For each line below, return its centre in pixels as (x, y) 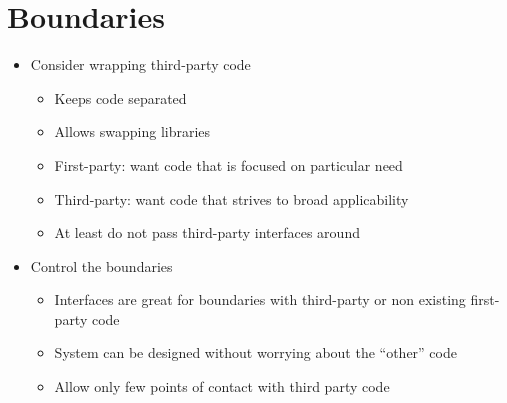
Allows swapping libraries (132, 131)
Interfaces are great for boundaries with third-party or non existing (260, 299)
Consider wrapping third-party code (140, 64)
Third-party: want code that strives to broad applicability (231, 198)
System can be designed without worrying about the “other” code (255, 352)
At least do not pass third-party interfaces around (207, 232)
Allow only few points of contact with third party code (222, 386)
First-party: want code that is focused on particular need (228, 164)
